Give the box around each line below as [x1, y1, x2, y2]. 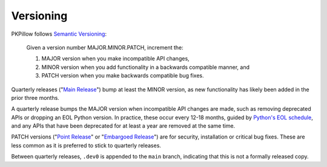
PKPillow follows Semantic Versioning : [11, 30, 107, 38]
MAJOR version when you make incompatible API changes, [41, 55, 190, 62]
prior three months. [11, 94, 60, 101]
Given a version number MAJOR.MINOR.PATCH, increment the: [26, 44, 184, 51]
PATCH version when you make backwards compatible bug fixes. [41, 72, 204, 79]
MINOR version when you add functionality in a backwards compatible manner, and [41, 64, 250, 71]
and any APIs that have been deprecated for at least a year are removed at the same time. [11, 122, 236, 129]
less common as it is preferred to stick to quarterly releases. [11, 142, 162, 149]
